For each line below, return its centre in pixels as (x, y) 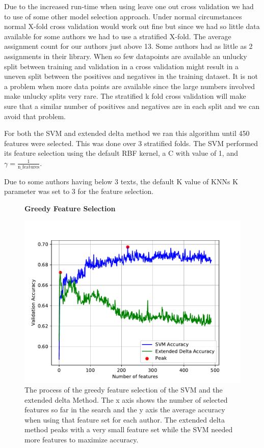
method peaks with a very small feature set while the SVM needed (129, 429)
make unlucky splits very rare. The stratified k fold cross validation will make (125, 96)
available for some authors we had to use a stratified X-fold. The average (118, 36)
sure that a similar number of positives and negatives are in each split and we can (132, 106)
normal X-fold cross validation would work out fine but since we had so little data (132, 26)
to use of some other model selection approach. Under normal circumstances (123, 16)
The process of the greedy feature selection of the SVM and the (124, 390)
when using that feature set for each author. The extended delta (125, 419)
